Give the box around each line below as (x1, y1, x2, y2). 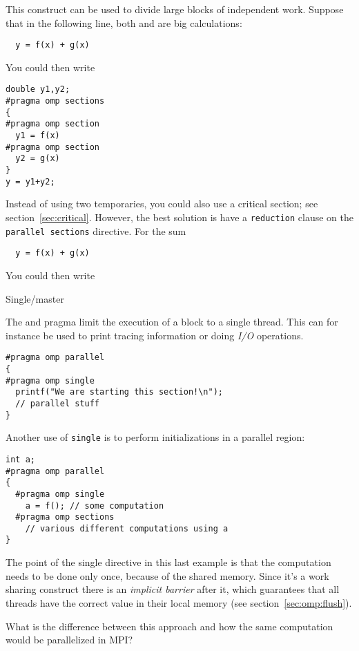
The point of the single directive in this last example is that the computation (6, 555, 331, 569)
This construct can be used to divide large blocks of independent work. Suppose (6, 2, 344, 16)
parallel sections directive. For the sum (6, 223, 186, 238)
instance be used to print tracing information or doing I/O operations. (6, 328, 304, 342)
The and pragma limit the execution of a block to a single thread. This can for (6, 314, 338, 329)
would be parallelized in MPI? (6, 632, 133, 647)
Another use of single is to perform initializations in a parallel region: (6, 430, 305, 444)
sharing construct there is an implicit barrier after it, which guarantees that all (6, 582, 340, 596)
